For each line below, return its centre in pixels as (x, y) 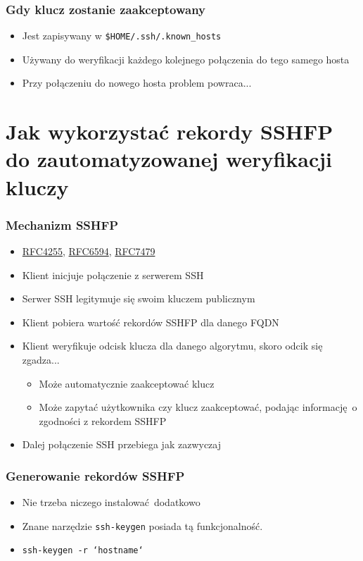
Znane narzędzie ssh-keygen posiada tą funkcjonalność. (142, 525)
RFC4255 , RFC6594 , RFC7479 (89, 251)
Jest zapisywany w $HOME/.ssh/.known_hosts (122, 36)
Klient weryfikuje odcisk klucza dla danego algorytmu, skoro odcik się (172, 346)
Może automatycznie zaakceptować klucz (127, 383)
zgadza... (41, 359)
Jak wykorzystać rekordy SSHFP (170, 131)
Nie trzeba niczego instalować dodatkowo (111, 502)
